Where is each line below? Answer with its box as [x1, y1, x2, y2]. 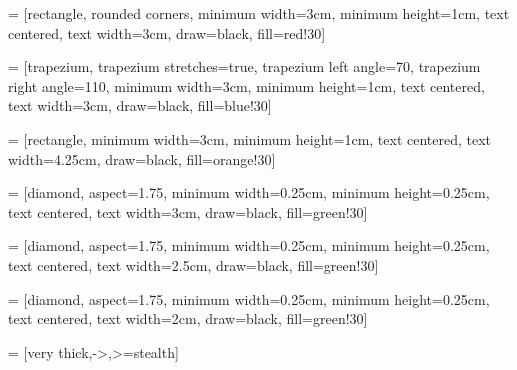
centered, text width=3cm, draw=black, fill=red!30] [8, 22, 326, 43]
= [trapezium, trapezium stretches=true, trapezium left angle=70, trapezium [8, 56, 481, 77]
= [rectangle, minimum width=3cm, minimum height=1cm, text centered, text [8, 128, 492, 149]
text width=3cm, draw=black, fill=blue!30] [8, 95, 272, 116]
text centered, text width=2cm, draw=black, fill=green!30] [8, 308, 368, 329]
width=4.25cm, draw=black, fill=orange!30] [8, 148, 276, 169]
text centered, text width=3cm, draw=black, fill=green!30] [8, 201, 368, 222]
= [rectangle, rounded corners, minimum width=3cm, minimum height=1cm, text [8, 3, 510, 23]
